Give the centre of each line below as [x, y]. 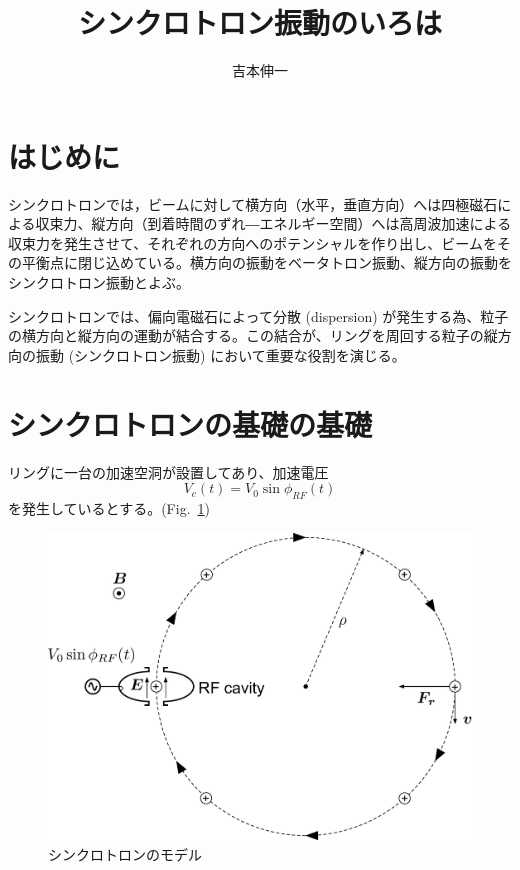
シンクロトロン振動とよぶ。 [99, 282]
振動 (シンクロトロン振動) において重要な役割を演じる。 [220, 354]
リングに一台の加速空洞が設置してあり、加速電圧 [168, 471]
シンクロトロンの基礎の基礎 [190, 423]
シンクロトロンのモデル [125, 853]
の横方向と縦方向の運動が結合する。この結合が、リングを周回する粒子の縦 [253, 335]
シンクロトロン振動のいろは [259, 22]
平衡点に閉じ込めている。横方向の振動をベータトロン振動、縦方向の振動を [266, 262]
